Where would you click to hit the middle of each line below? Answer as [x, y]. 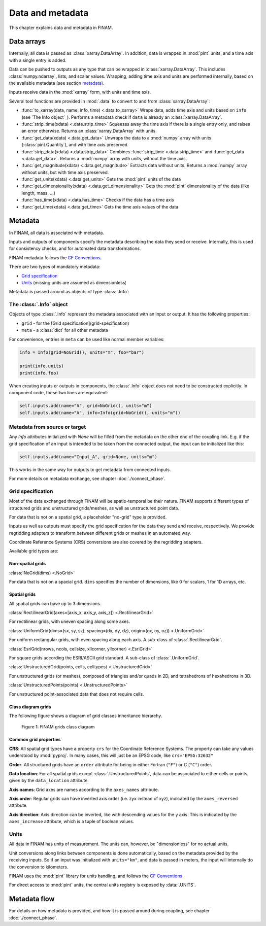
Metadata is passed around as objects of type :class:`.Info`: [69, 292]
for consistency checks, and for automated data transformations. [75, 248]
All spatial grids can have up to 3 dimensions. [55, 603]
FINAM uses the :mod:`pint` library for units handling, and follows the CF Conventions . [97, 876]
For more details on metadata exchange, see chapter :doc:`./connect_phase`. [87, 479]
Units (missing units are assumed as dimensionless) [74, 282]
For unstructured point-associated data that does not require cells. [77, 694]
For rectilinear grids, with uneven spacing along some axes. [69, 621]
